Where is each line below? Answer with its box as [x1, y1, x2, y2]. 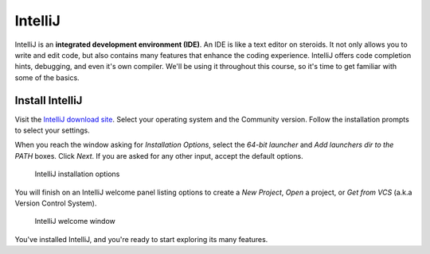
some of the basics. [14, 72, 80, 83]
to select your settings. [14, 125, 91, 135]
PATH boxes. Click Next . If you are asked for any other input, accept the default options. [14, 151, 303, 160]
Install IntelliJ [14, 94, 83, 107]
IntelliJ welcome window [34, 217, 115, 226]
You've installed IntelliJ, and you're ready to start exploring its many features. [14, 234, 268, 244]
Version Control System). [14, 198, 97, 208]
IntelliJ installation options [34, 169, 120, 179]
